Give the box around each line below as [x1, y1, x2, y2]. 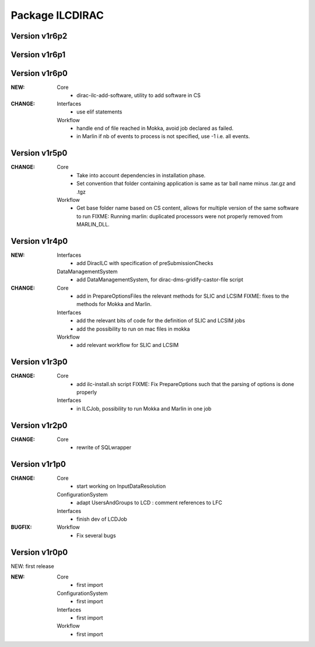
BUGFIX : [10, 524, 32, 531]
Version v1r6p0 [10, 68, 68, 78]
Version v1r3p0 [10, 357, 68, 367]
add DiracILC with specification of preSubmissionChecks [76, 260, 213, 267]
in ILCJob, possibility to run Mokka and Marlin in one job [76, 405, 212, 412]
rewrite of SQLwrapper [76, 444, 132, 451]
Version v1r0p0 [10, 547, 68, 557]
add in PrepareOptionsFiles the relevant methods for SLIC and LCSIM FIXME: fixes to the [76, 292, 289, 300]
